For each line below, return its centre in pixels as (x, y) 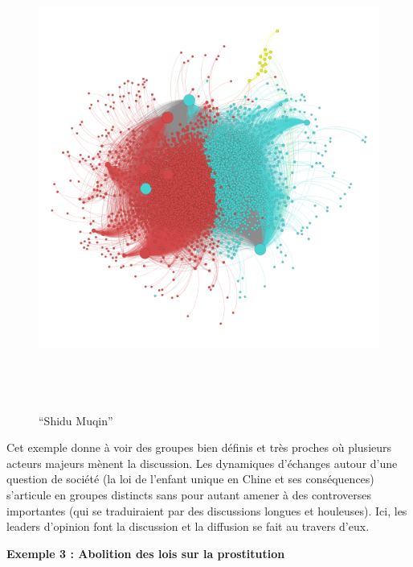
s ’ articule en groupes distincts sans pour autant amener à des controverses (189, 495)
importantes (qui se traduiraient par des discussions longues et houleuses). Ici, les (207, 510)
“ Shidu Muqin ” (76, 420)
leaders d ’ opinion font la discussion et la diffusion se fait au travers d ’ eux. (188, 526)
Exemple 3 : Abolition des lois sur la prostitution (146, 553)
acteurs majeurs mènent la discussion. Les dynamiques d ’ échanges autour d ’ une (202, 463)
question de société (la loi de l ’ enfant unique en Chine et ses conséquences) (190, 479)
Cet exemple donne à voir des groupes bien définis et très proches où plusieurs (199, 447)
